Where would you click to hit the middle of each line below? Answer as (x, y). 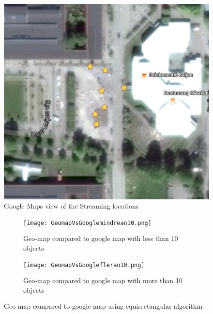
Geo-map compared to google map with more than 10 (103, 280)
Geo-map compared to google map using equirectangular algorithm (103, 306)
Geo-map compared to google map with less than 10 (101, 238)
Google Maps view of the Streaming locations (71, 206)
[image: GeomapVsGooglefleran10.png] (84, 265)
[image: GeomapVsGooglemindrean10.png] (87, 223)
